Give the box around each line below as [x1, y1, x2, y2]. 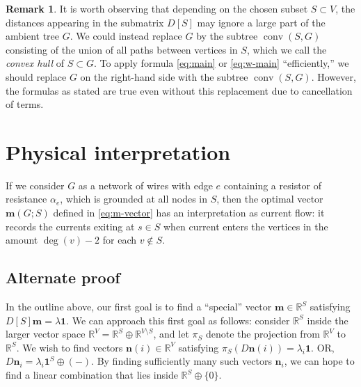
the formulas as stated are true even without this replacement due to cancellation [6, 83, 353, 97]
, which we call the [246, 42, 327, 56]
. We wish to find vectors [16, 340, 123, 354]
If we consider [6, 177, 65, 192]
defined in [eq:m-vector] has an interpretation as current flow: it [53, 205, 325, 220]
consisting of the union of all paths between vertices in [6, 42, 238, 56]
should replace [6, 69, 67, 84]
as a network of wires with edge [78, 177, 213, 192]
